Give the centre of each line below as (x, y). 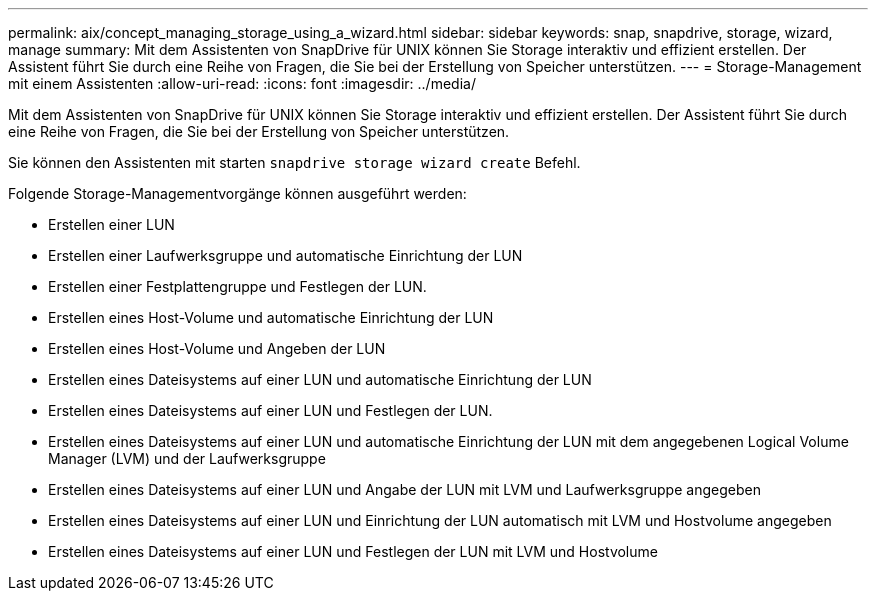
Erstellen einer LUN (111, 224)
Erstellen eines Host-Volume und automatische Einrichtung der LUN (271, 317)
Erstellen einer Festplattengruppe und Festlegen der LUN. (237, 286)
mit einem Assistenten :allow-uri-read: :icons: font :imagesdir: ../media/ (242, 83)
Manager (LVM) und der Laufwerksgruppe (187, 458)
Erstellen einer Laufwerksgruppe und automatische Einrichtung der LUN (285, 255)
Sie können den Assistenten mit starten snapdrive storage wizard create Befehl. (294, 162)
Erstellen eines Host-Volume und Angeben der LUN (217, 348)
